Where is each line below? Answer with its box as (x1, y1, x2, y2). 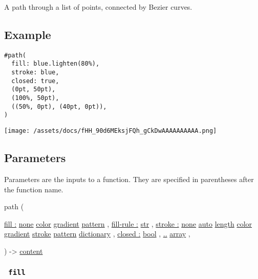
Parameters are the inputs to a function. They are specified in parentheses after (4, 173, 254, 184)
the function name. (4, 184, 63, 194)
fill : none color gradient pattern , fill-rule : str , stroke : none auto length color (4, 218, 252, 229)
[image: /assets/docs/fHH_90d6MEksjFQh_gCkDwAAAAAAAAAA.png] (4, 127, 217, 135)
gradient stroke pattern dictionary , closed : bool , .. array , (4, 228, 190, 239)
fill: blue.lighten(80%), (11, 60, 100, 68)
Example (4, 26, 51, 42)
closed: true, (11, 77, 59, 85)
